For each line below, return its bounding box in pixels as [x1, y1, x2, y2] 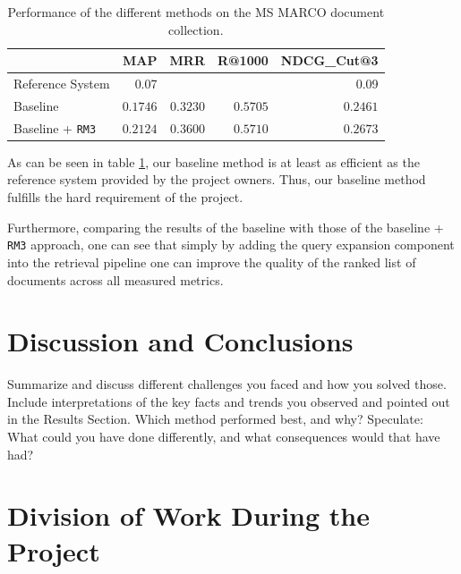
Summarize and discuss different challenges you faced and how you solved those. [7, 375, 447, 393]
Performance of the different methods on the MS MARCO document [7, 3, 385, 21]
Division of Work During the [7, 497, 370, 534]
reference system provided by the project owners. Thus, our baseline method [7, 170, 426, 189]
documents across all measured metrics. [7, 270, 224, 289]
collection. [168, 20, 224, 38]
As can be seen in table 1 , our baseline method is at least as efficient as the [7, 152, 420, 171]
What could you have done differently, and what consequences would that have [7, 427, 440, 445]
